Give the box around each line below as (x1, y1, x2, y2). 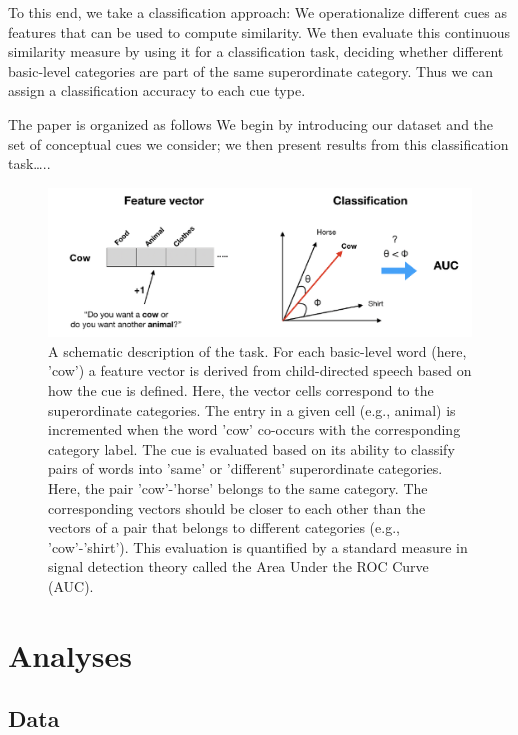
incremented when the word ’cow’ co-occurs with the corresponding (48, 419, 461, 440)
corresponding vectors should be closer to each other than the (48, 497, 426, 518)
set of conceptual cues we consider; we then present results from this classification (8, 133, 509, 154)
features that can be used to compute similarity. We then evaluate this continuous (8, 21, 511, 42)
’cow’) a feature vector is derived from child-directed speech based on (48, 360, 472, 381)
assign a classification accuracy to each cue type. (8, 80, 306, 101)
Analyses (8, 634, 132, 675)
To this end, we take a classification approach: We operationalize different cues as (8, 2, 508, 22)
